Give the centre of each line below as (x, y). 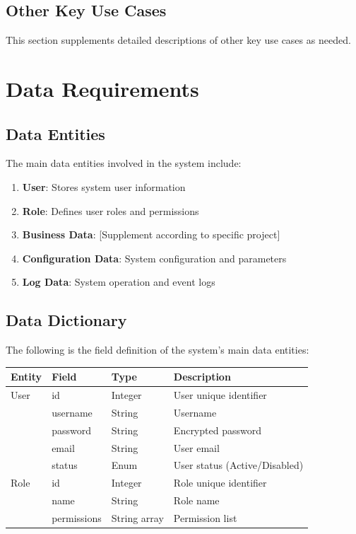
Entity (26, 377)
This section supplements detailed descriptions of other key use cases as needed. (178, 40)
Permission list (205, 517)
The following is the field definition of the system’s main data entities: (158, 350)
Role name (196, 500)
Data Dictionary (66, 320)
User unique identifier (220, 395)
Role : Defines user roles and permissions (111, 210)
